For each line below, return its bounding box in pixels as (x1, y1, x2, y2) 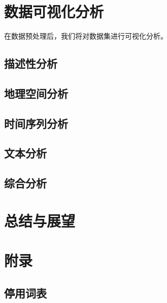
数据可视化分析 (4, 1, 104, 22)
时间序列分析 (4, 115, 68, 131)
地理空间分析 (4, 85, 68, 101)
